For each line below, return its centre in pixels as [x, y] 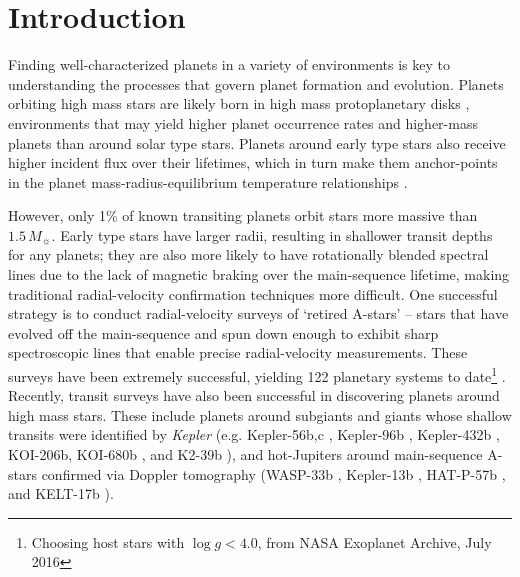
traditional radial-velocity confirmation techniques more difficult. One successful [253, 293]
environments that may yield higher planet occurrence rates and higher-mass [243, 122]
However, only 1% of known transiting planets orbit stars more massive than [243, 215]
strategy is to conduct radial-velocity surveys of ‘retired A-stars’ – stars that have [258, 313]
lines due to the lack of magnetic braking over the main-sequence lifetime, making [259, 274]
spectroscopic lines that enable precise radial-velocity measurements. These [238, 352]
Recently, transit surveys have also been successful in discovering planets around [254, 395]
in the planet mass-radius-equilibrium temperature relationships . [208, 181]
